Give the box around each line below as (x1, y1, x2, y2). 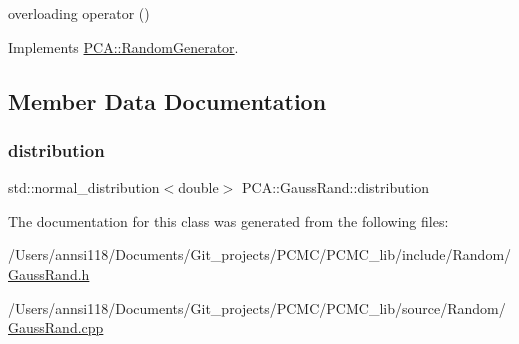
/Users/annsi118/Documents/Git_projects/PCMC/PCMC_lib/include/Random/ (8, 244, 512, 265)
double (178, 177, 219, 198)
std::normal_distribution (8, 177, 160, 198)
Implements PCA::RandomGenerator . (8, 36, 239, 57)
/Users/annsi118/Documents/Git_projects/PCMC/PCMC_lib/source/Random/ (8, 297, 506, 318)
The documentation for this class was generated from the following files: (8, 210, 449, 231)
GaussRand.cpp (8, 317, 104, 338)
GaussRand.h (8, 263, 90, 284)
